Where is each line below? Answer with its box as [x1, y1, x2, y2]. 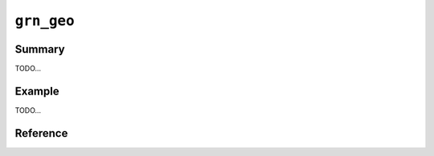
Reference [14, 126, 68, 140]
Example [14, 84, 59, 98]
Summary [14, 42, 65, 56]
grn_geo [14, 12, 76, 30]
